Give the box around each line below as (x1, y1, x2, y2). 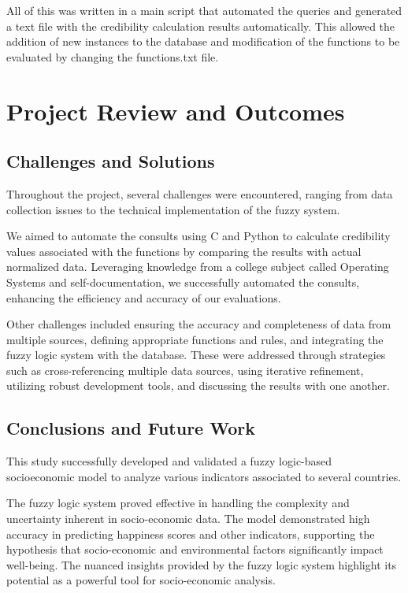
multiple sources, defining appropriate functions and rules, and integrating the (6, 331, 384, 347)
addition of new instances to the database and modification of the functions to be (6, 33, 400, 50)
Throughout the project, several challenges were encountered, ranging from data (6, 185, 393, 202)
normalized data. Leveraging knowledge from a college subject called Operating (6, 258, 389, 275)
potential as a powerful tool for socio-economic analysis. (6, 572, 276, 588)
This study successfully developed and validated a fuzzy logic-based (6, 453, 332, 469)
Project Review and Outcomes (6, 95, 345, 127)
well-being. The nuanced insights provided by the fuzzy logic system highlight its (6, 556, 397, 573)
